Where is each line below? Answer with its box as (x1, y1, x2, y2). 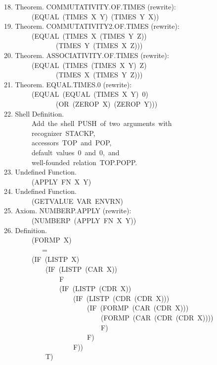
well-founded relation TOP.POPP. (31, 157, 137, 167)
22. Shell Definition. (4, 108, 64, 119)
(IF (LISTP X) (31, 254, 80, 264)
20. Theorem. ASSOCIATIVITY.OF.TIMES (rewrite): (4, 50, 169, 60)
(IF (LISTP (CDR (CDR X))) (73, 293, 170, 303)
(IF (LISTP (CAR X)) (45, 264, 118, 274)
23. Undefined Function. (4, 167, 77, 177)
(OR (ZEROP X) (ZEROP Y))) (55, 98, 158, 109)
